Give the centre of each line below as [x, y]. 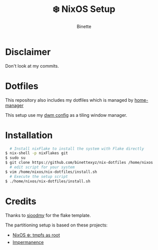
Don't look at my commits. [32, 66]
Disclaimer [28, 52]
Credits [21, 201]
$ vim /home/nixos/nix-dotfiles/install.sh [51, 172]
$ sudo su [15, 158]
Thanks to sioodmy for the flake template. [48, 215]
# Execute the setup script [39, 176]
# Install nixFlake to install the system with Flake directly [77, 149]
